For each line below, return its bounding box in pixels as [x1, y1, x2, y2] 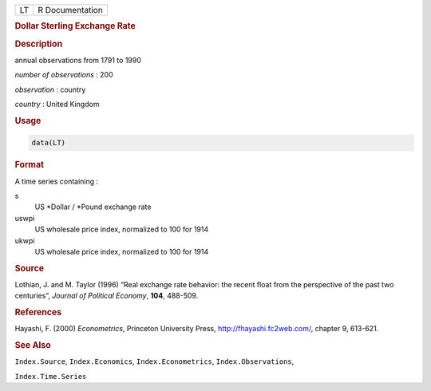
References [14, 307, 62, 318]
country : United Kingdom [14, 100, 100, 109]
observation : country [14, 85, 86, 94]
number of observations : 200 [14, 70, 113, 80]
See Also [14, 340, 51, 351]
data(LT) [31, 138, 66, 148]
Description [14, 38, 63, 49]
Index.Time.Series [14, 372, 87, 381]
